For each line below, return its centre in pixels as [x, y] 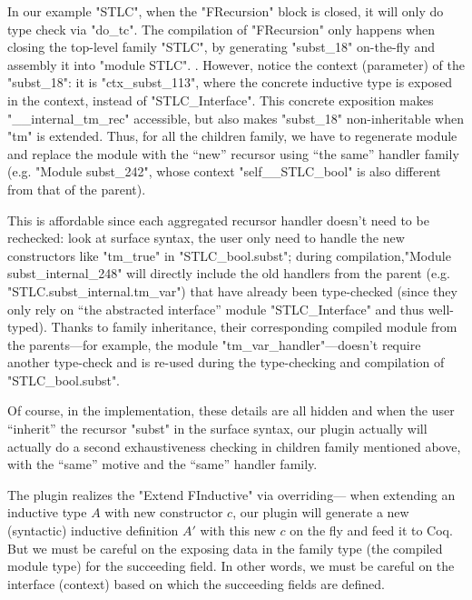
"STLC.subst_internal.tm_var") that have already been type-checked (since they [232, 290]
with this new [238, 530]
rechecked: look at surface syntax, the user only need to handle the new [206, 238]
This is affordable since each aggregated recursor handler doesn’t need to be [218, 220]
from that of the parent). [77, 189]
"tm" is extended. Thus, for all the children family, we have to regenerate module [232, 136]
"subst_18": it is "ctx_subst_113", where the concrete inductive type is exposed [230, 82]
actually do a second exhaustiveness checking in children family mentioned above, [234, 446]
